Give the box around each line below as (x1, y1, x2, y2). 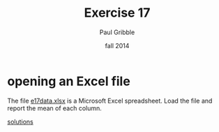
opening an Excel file (7, 73, 130, 89)
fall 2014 (105, 41, 130, 50)
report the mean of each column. (7, 103, 103, 112)
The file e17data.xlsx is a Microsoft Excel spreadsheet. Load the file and (7, 96, 213, 105)
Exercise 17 (84, 5, 151, 21)
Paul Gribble (99, 28, 135, 36)
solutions (7, 117, 33, 126)
